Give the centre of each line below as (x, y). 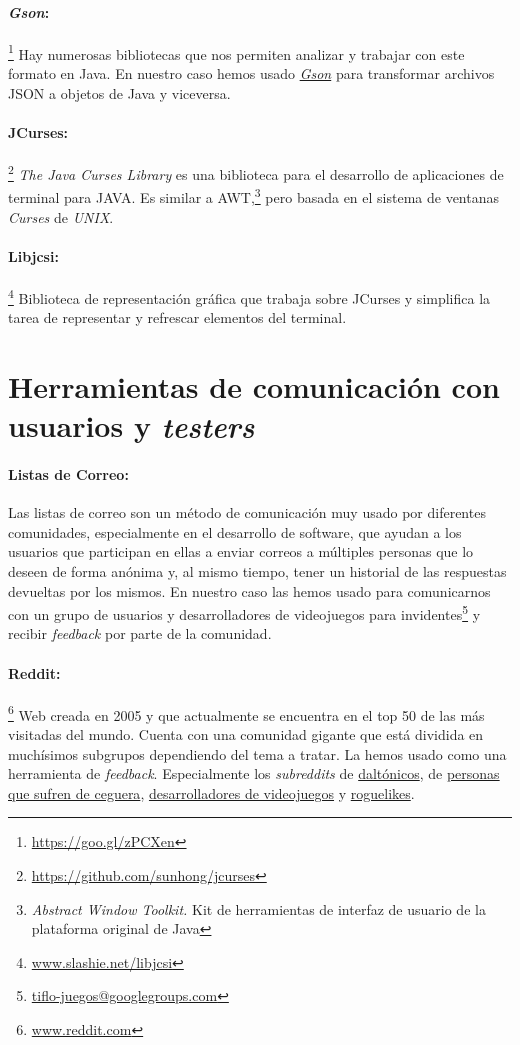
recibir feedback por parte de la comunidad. (140, 633)
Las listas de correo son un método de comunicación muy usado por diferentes (247, 512)
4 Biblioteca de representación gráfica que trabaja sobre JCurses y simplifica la (249, 296)
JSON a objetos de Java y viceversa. (119, 92)
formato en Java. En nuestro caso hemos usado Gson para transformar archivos (251, 73)
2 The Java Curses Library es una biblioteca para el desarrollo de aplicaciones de (256, 172)
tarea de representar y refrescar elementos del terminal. (177, 317)
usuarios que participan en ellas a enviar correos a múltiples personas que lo (241, 551)
